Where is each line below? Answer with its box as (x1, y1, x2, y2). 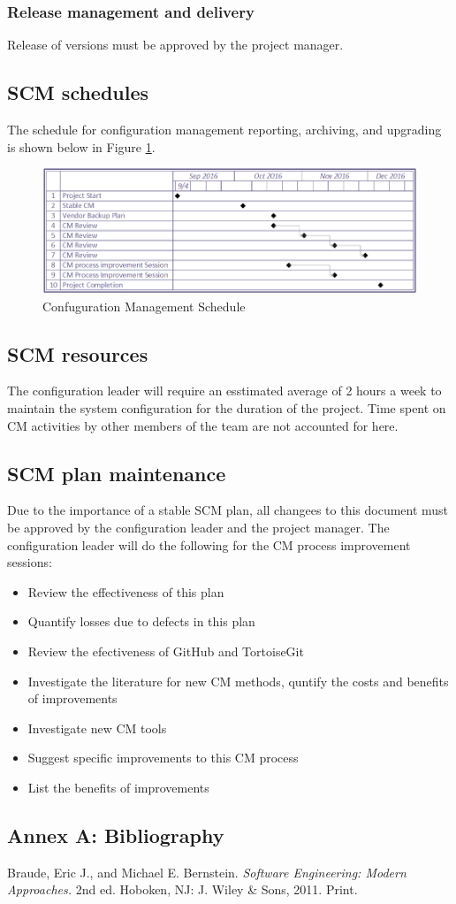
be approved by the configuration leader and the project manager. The (7, 517, 390, 536)
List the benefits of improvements (27, 778, 209, 796)
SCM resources (7, 340, 148, 367)
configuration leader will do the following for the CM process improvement (7, 535, 411, 554)
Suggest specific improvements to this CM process (27, 748, 299, 767)
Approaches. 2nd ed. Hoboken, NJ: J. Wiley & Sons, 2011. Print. (7, 880, 358, 899)
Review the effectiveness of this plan (27, 582, 224, 601)
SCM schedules (7, 79, 149, 106)
